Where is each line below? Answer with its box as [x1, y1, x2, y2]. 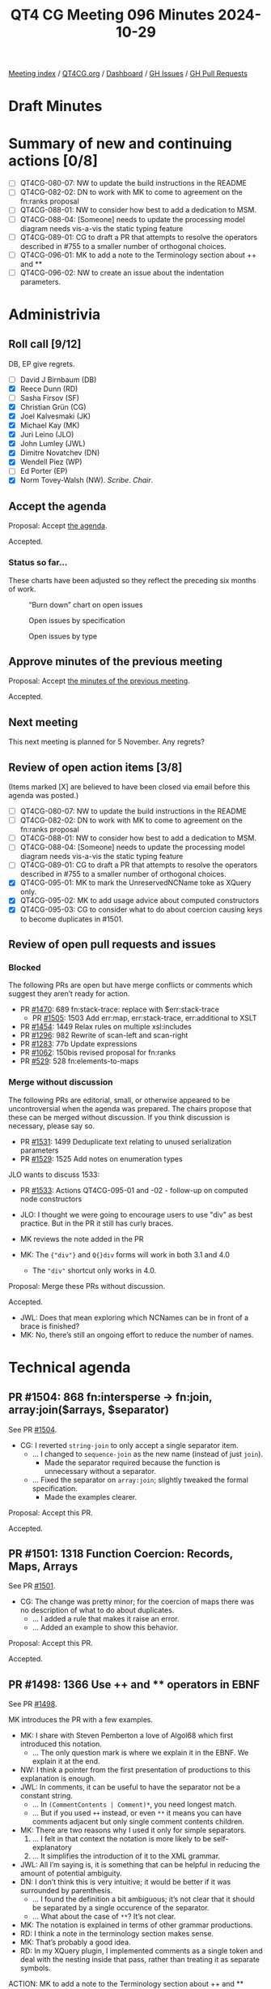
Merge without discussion [8, 1076, 113, 1088]
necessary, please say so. [8, 1121, 95, 1131]
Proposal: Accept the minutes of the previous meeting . [8, 676, 190, 686]
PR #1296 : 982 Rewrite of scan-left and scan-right [19, 1030, 188, 1040]
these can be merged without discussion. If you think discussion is [8, 1112, 231, 1122]
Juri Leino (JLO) [19, 430, 74, 440]
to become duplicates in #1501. [19, 914, 124, 924]
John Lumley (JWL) [19, 439, 87, 449]
